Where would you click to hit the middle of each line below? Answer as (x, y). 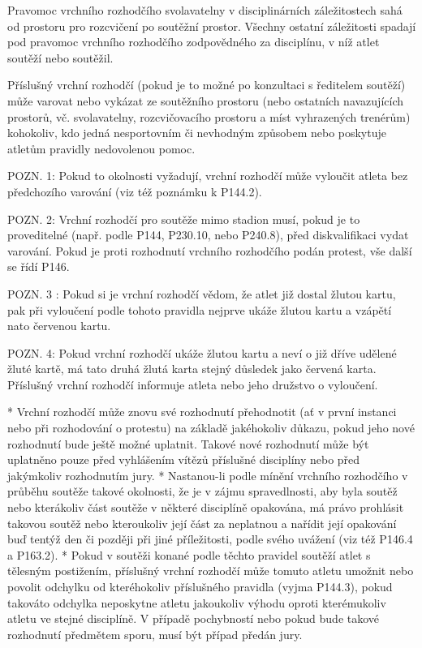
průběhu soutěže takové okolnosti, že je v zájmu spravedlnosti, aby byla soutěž (202, 491)
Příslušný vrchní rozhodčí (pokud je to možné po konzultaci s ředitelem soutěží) (207, 85)
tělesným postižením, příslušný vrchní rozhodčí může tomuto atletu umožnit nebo (211, 571)
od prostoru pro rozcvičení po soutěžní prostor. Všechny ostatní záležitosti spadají (212, 26)
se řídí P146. (39, 266)
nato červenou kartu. (59, 326)
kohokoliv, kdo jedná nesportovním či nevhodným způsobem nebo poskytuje (197, 133)
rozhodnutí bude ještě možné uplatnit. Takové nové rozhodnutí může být (188, 443)
